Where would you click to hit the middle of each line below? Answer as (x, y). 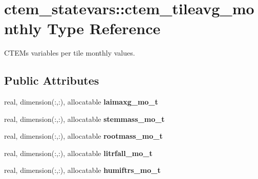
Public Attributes (52, 80)
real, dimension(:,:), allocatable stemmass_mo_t (84, 119)
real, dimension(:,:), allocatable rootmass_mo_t (83, 136)
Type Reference (104, 28)
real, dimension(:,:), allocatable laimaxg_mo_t (81, 102)
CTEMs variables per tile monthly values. (70, 53)
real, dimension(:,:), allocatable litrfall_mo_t (78, 153)
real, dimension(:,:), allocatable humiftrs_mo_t (82, 170)
